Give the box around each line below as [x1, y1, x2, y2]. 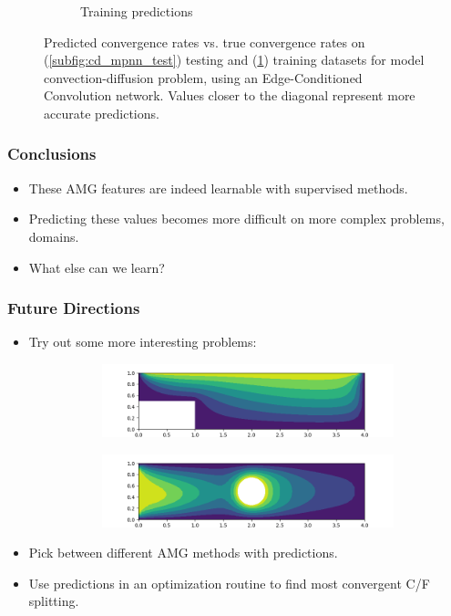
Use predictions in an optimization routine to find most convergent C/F [28, 573, 430, 592]
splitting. [28, 591, 79, 611]
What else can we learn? [28, 257, 165, 277]
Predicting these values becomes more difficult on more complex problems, [28, 209, 445, 228]
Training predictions [80, 2, 193, 20]
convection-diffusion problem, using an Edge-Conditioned [44, 68, 363, 87]
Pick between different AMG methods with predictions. [28, 543, 338, 562]
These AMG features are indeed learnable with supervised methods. [28, 178, 408, 197]
